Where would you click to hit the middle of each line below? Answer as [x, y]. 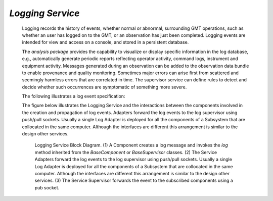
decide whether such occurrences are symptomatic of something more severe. [104, 87]
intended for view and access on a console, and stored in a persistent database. [105, 42]
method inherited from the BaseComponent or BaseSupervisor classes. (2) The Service [126, 152]
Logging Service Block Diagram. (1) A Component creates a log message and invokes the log [131, 145]
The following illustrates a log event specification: [74, 96]
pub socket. [47, 187]
